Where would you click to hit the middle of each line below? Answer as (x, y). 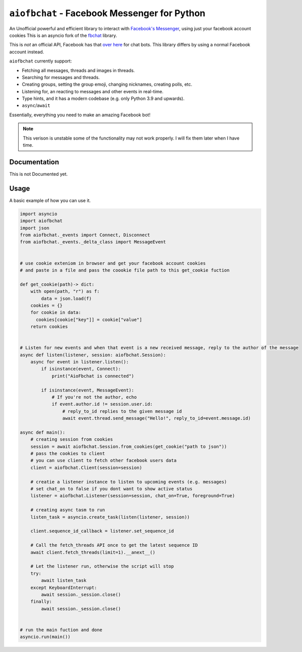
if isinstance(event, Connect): (81, 369)
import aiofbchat (41, 221)
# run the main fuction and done (61, 630)
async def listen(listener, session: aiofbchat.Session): (93, 355)
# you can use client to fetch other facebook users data (103, 461)
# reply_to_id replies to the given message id (122, 411)
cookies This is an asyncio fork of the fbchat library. (63, 35)
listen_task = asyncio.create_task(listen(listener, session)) (110, 517)
